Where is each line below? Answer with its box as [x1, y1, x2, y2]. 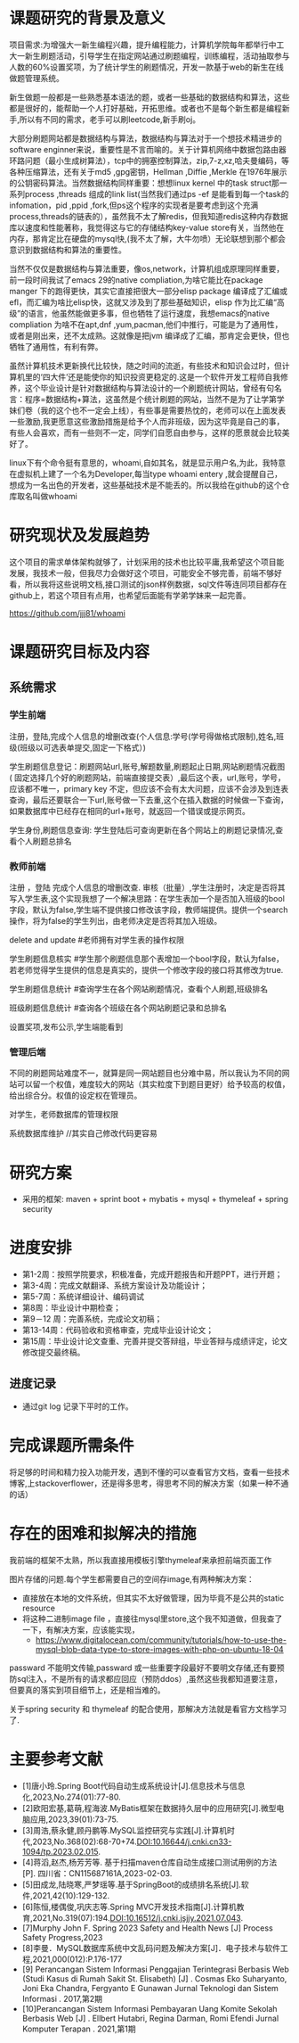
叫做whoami [32, 490, 77, 501]
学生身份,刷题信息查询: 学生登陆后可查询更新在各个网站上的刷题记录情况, [9, 824, 276, 835]
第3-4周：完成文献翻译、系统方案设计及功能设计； [21, 1281, 207, 1291]
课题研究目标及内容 [9, 642, 150, 663]
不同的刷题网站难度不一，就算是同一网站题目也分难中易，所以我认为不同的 [9, 1067, 282, 1079]
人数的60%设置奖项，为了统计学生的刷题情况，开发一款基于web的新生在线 [9, 62, 285, 72]
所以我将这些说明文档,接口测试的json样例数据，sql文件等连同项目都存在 [24, 579, 287, 589]
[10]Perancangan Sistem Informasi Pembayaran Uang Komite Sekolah [21, 2003, 278, 2014]
